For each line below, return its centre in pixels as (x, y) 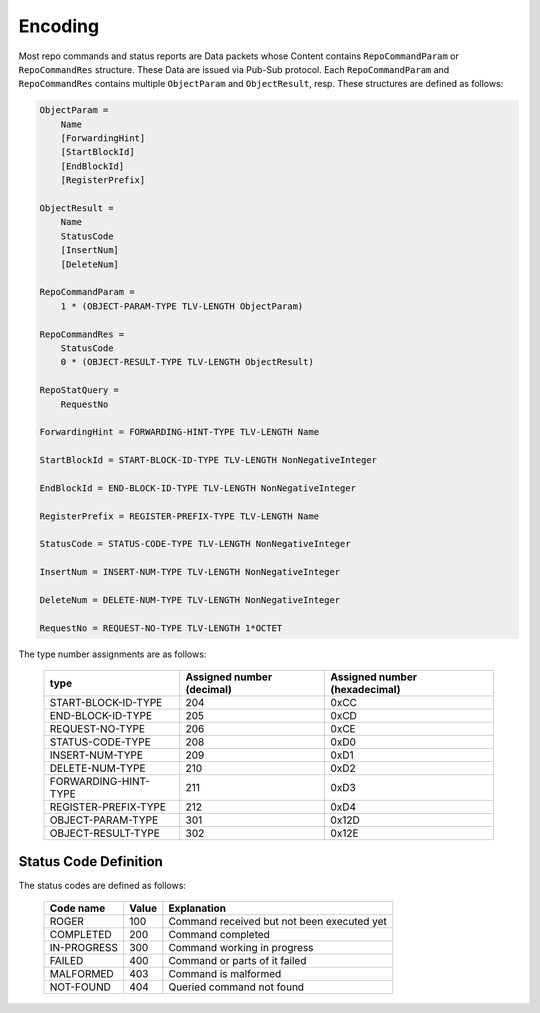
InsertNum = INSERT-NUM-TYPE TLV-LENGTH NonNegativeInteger (190, 572)
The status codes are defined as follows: (102, 885)
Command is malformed (225, 974)
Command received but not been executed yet (277, 922)
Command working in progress (241, 948)
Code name (77, 908)
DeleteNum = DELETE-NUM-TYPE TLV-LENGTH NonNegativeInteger (190, 599)
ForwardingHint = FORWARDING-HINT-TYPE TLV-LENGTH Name (179, 432)
